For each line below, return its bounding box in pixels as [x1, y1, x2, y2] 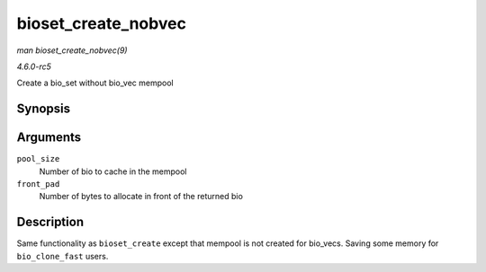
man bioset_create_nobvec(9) [16, 45, 128, 56]
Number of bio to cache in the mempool [39, 166, 187, 177]
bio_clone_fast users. [16, 250, 109, 261]
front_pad [16, 180, 60, 189]
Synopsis [16, 101, 71, 117]
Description [16, 215, 85, 230]
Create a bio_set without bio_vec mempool [16, 77, 175, 89]
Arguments [16, 130, 82, 145]
